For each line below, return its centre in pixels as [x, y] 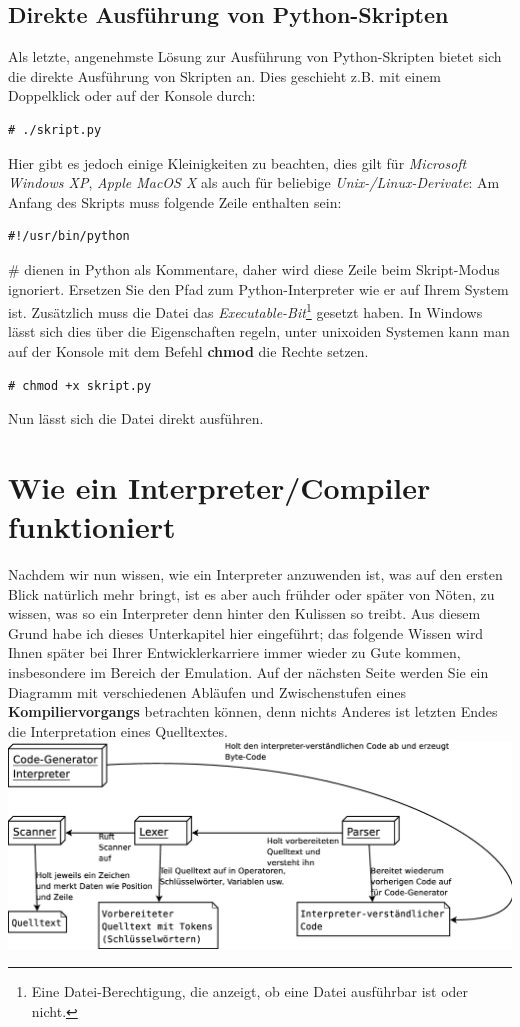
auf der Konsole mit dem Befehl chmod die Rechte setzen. [188, 350]
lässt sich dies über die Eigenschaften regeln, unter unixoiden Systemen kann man [259, 331]
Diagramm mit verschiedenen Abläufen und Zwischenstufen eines [207, 691]
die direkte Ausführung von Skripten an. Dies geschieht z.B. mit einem [224, 75]
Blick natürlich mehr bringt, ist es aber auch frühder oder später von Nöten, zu [251, 593]
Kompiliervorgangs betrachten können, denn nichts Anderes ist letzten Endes [253, 711]
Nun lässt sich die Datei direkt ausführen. [136, 418]
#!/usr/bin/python [69, 236]
